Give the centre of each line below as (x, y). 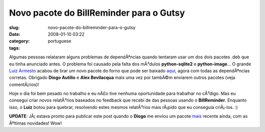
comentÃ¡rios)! (24, 84)
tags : (14, 48)
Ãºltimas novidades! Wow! (36, 123)
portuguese (59, 41)
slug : (14, 27)
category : (19, 41)
